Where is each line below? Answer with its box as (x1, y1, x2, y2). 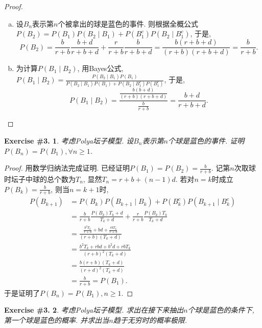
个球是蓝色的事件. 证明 (168, 135, 245, 146)
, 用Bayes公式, (77, 63, 124, 74)
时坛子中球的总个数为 (4, 173, 76, 184)
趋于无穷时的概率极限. (113, 314, 187, 325)
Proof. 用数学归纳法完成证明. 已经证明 (4, 162, 130, 173)
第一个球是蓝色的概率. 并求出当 (4, 314, 109, 325)
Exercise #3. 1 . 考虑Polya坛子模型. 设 (4, 135, 134, 146)
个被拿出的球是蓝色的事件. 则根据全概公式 (58, 18, 199, 29)
